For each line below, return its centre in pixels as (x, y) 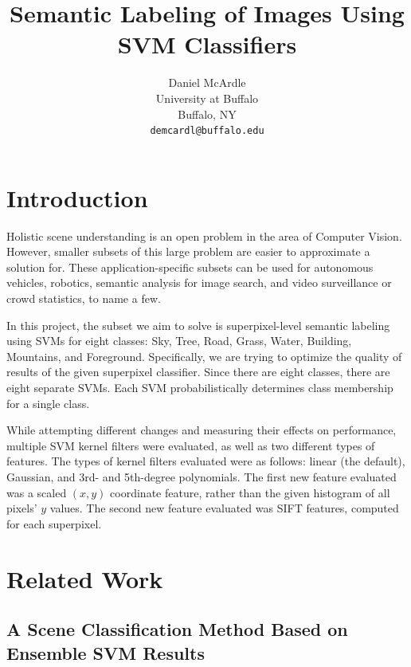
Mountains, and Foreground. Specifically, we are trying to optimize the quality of (204, 356)
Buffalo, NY (207, 114)
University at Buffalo (207, 98)
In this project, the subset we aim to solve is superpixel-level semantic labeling (198, 325)
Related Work (85, 578)
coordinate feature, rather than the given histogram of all (250, 492)
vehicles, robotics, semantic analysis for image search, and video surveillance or (199, 282)
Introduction (77, 197)
